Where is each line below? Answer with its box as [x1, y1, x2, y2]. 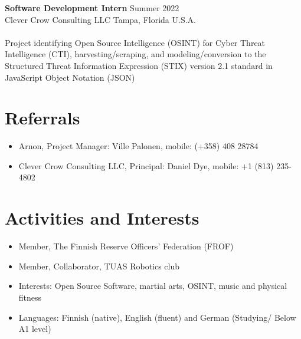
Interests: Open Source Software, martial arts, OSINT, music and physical [18, 279, 287, 292]
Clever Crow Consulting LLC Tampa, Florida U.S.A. [5, 13, 196, 25]
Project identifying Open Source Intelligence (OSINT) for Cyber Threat [5, 36, 266, 48]
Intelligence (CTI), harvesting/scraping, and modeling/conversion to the [5, 48, 266, 60]
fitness [18, 291, 42, 303]
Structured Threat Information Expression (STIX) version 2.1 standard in [5, 59, 273, 71]
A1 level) [18, 322, 51, 335]
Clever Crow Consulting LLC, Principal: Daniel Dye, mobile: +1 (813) [18, 159, 274, 172]
